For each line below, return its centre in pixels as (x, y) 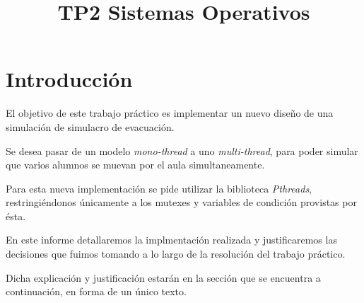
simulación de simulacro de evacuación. (90, 126)
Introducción (69, 79)
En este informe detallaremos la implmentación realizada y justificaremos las (171, 240)
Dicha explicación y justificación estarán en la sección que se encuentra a (163, 277)
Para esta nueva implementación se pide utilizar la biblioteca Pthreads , (159, 188)
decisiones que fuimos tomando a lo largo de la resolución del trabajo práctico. (176, 254)
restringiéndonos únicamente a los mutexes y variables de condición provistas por (181, 202)
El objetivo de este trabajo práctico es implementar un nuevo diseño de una (170, 113)
